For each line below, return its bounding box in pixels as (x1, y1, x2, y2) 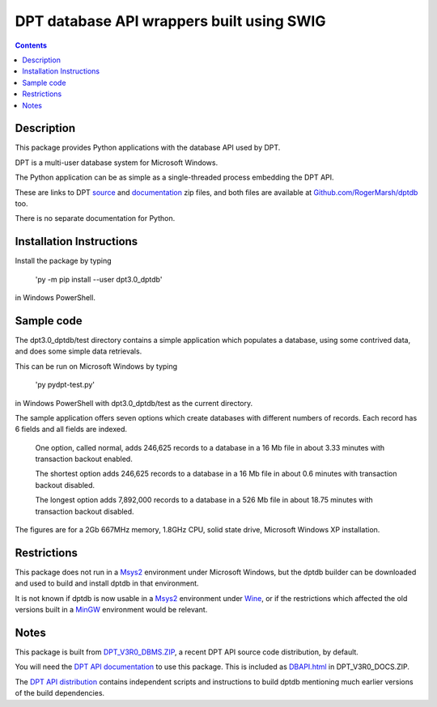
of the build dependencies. (15, 688, 105, 698)
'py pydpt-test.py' (35, 380, 95, 390)
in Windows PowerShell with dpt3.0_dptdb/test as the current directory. (15, 398, 253, 408)
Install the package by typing (15, 256, 112, 266)
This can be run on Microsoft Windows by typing (15, 361, 178, 371)
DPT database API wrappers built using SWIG (15, 12, 326, 30)
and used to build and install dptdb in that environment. (15, 578, 199, 588)
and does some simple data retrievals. (15, 346, 142, 356)
